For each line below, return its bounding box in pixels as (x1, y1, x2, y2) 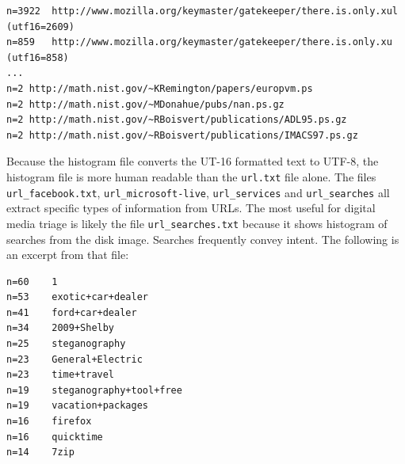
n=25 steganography (6, 338, 126, 350)
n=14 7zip (6, 447, 75, 458)
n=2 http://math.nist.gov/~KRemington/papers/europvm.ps (6, 82, 313, 94)
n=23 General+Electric (6, 353, 143, 365)
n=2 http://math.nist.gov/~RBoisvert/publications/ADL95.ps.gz (6, 114, 347, 126)
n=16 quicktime (6, 431, 103, 443)
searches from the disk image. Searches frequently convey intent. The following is (6, 230, 399, 247)
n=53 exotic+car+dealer (6, 291, 148, 303)
